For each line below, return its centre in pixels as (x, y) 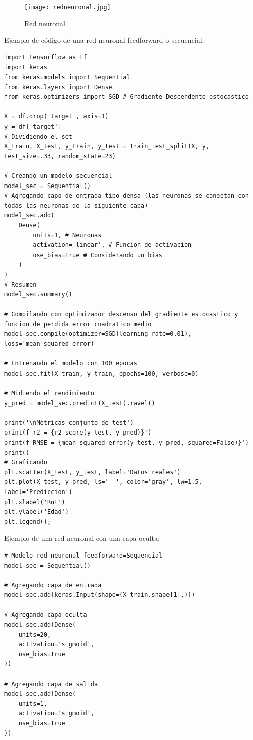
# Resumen (20, 285)
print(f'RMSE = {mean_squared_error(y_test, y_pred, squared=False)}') (126, 443)
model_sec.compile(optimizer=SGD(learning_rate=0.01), (98, 334)
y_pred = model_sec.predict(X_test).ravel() (80, 403)
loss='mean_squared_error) (49, 344)
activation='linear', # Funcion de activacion (112, 245)
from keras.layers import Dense (58, 87)
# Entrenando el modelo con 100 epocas (71, 364)
